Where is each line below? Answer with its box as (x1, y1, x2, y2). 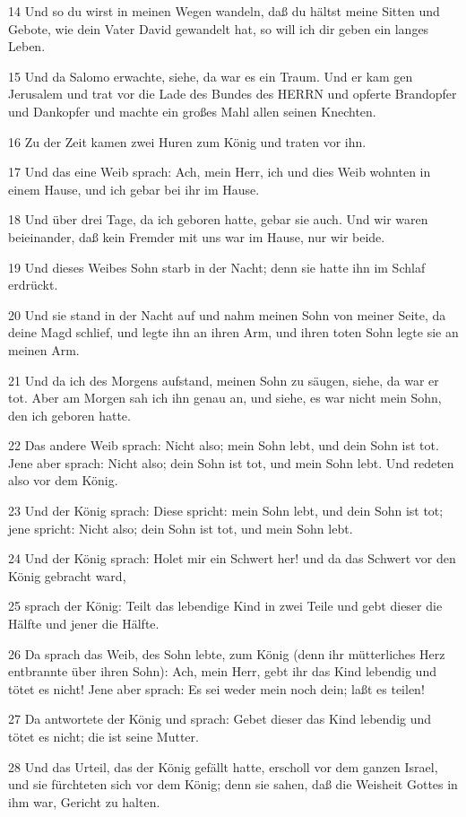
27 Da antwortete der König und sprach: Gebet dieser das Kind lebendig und (8, 709, 432, 728)
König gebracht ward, (8, 566, 126, 585)
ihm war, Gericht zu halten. (8, 792, 160, 811)
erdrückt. (8, 275, 58, 294)
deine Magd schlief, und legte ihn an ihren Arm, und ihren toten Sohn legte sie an (8, 323, 459, 342)
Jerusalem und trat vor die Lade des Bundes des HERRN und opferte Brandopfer (8, 84, 457, 103)
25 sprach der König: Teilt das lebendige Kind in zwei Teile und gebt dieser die (8, 596, 443, 615)
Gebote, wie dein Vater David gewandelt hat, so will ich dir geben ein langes (8, 19, 429, 38)
